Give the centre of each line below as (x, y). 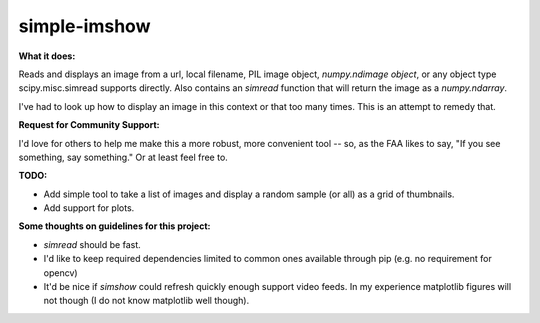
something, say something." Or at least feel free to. (123, 157)
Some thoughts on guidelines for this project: (114, 226)
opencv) (61, 272)
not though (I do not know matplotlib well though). (146, 301)
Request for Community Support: (89, 125)
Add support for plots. (89, 208)
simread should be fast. (92, 244)
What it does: (47, 56)
